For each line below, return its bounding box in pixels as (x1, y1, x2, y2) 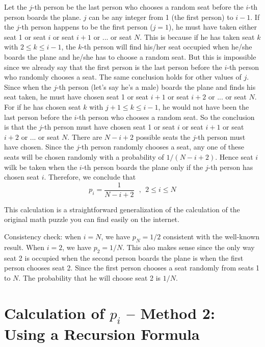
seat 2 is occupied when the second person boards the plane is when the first (4, 252, 244, 263)
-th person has (208, 161, 253, 172)
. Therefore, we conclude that (44, 171, 136, 182)
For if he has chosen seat (4, 101, 81, 112)
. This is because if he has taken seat (140, 31, 255, 42)
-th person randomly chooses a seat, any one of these (79, 141, 245, 152)
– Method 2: (126, 302, 215, 323)
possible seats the (136, 131, 191, 142)
